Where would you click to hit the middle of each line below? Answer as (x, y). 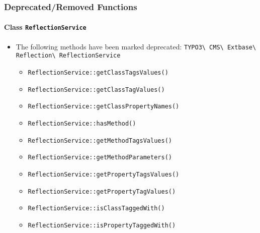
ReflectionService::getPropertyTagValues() (102, 191)
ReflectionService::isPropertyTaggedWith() (102, 225)
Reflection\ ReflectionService (68, 56)
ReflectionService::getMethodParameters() (100, 158)
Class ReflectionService (45, 27)
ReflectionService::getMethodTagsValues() (100, 140)
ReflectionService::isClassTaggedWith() (96, 209)
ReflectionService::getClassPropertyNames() (104, 107)
